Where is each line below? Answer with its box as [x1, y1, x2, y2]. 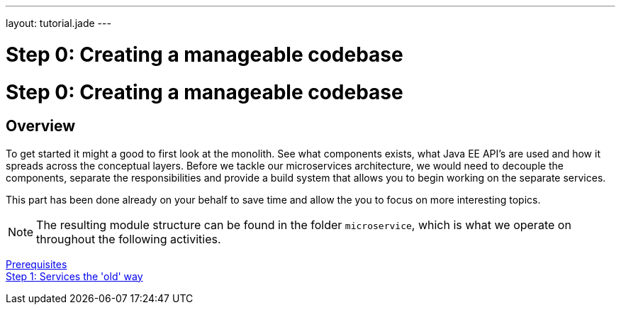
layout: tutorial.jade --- [6, 17, 111, 29]
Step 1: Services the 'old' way [6, 270, 143, 282]
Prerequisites [6, 258, 67, 270]
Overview [6, 117, 76, 135]
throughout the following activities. [36, 231, 221, 246]
